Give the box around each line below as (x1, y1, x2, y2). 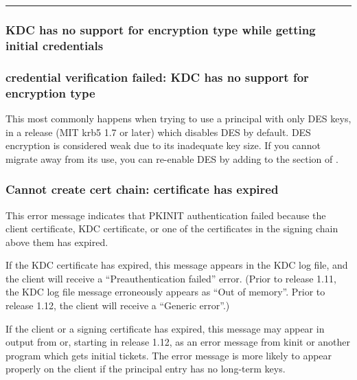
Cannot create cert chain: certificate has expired (5, 181, 279, 198)
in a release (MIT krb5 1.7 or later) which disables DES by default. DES (5, 124, 311, 139)
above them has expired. (5, 234, 108, 249)
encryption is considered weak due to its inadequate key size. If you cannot (5, 138, 321, 153)
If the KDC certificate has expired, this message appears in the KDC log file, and (5, 258, 348, 272)
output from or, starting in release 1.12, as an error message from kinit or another (5, 335, 351, 349)
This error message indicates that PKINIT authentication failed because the (5, 208, 326, 222)
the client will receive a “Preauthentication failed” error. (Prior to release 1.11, (5, 271, 336, 285)
